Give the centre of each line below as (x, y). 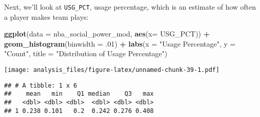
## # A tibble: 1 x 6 (41, 85)
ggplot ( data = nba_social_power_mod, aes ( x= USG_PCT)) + (107, 34)
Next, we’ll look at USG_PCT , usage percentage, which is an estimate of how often (130, 7)
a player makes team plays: (46, 16)
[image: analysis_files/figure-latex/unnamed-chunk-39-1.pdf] (112, 70)
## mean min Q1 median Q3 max (79, 94)
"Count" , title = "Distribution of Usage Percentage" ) (86, 53)
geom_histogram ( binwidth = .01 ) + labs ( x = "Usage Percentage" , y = (120, 43)
